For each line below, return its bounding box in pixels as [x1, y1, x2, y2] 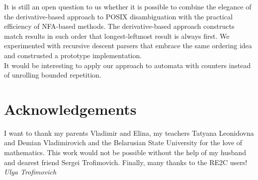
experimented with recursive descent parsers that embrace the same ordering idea [4, 40, 252, 51]
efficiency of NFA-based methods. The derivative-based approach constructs [4, 21, 235, 31]
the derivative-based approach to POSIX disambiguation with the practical [4, 11, 233, 21]
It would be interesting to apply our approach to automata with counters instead [4, 60, 251, 70]
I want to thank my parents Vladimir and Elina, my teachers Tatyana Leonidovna [4, 127, 254, 138]
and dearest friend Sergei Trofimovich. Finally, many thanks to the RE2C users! [4, 157, 248, 167]
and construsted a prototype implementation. [4, 50, 142, 60]
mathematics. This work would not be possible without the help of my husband [4, 147, 246, 158]
